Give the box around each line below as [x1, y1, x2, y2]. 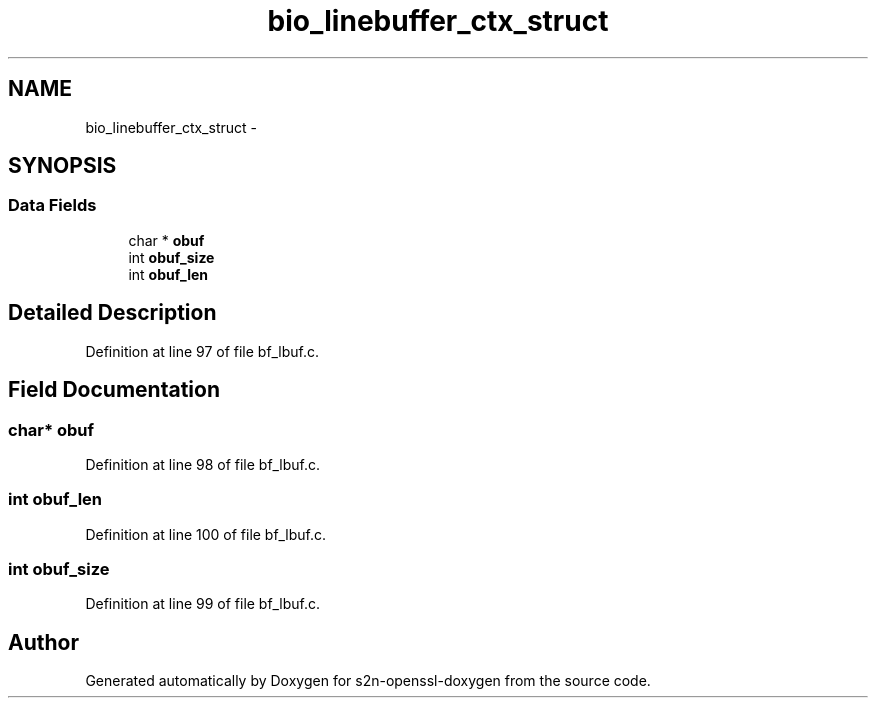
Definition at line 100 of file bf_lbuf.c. [85, 525, 326, 543]
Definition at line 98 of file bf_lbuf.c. [85, 455, 320, 473]
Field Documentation [8, 377, 220, 403]
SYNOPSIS [8, 153, 117, 179]
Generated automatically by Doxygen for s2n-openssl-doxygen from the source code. [85, 672, 651, 690]
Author [8, 629, 79, 655]
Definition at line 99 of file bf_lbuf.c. [85, 595, 320, 613]
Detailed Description [8, 300, 217, 326]
